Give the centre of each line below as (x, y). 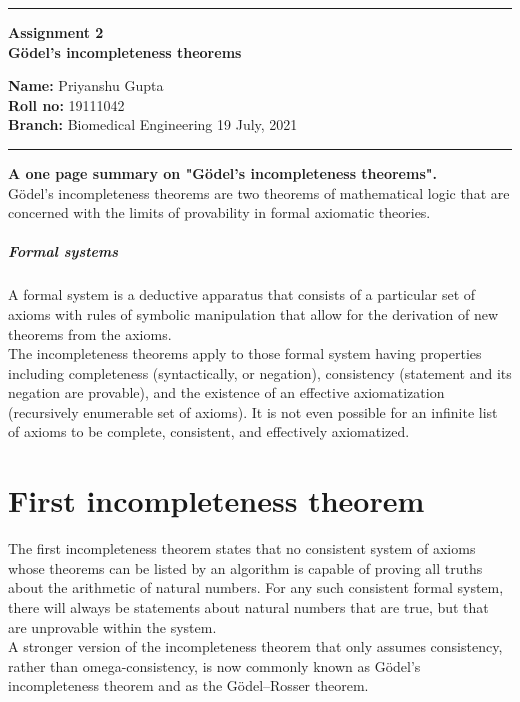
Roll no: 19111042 (66, 104)
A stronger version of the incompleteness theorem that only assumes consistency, (255, 646)
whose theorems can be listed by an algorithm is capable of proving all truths (245, 567)
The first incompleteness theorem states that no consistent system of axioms (242, 548)
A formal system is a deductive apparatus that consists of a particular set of (242, 294)
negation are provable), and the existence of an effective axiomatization (226, 392)
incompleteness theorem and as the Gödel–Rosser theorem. (188, 685)
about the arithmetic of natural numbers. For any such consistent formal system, (256, 587)
